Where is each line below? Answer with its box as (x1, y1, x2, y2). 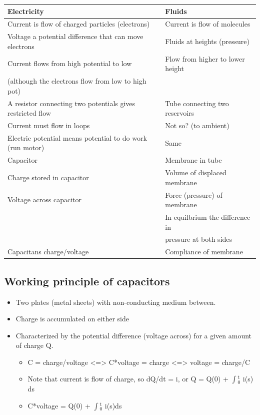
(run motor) (7, 142, 44, 153)
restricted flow (7, 108, 51, 118)
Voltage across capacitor (7, 194, 81, 205)
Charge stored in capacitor (7, 172, 89, 182)
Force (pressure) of (165, 189, 222, 200)
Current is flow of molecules (165, 19, 250, 29)
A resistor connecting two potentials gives (7, 98, 135, 108)
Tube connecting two (165, 98, 229, 108)
